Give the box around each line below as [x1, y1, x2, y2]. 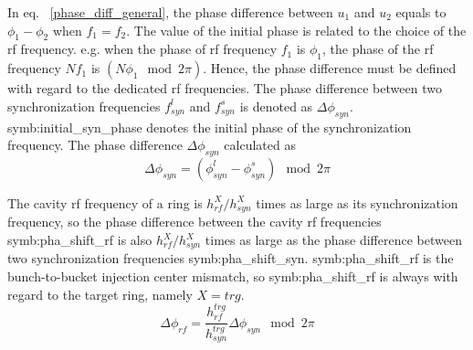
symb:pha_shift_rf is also [7, 230, 152, 249]
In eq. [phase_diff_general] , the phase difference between [7, 3, 333, 21]
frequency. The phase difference [7, 135, 183, 154]
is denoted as [239, 96, 313, 115]
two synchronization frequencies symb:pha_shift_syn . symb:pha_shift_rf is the [7, 249, 454, 268]
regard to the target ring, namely [7, 284, 193, 303]
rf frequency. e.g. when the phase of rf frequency [7, 39, 278, 58]
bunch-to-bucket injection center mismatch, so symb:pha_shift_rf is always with [7, 267, 458, 286]
